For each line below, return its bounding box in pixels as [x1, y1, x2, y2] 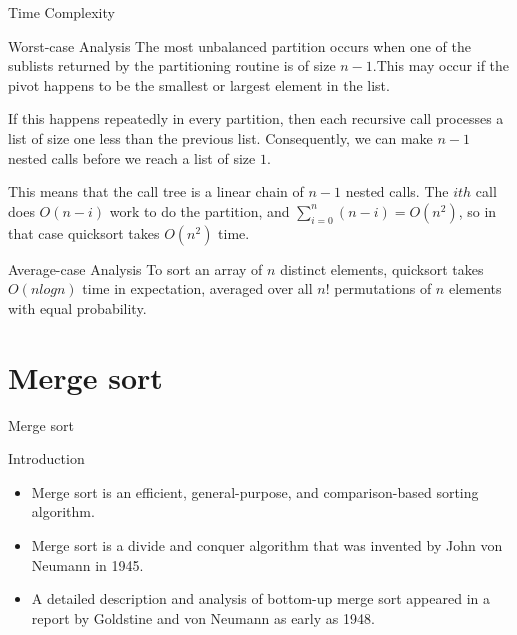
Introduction [8, 448, 85, 469]
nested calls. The [345, 181, 449, 202]
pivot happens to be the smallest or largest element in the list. [8, 74, 390, 95]
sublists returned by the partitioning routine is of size [8, 55, 336, 76]
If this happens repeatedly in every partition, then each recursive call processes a [8, 108, 504, 129]
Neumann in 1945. [31, 554, 144, 575]
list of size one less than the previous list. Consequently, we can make [8, 127, 433, 148]
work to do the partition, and [109, 200, 290, 221]
